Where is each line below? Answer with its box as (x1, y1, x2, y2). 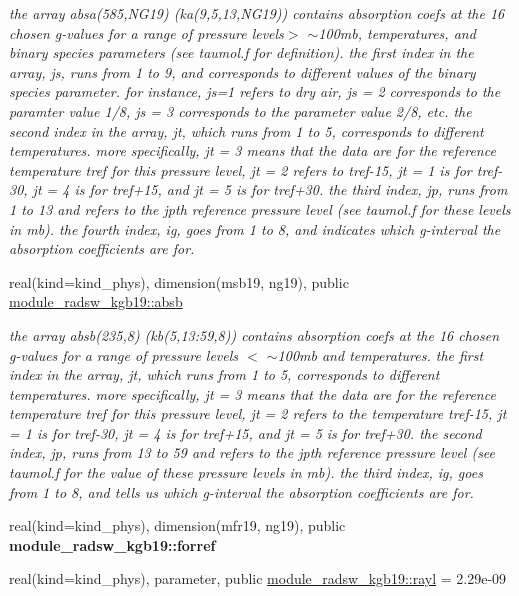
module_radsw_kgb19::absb (9, 291, 183, 312)
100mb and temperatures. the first (277, 344, 484, 365)
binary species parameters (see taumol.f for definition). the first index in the (9, 42, 474, 63)
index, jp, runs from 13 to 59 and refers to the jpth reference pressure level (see (9, 442, 496, 463)
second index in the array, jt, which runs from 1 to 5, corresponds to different (9, 120, 484, 141)
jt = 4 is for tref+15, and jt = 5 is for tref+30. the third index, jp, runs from (32, 179, 508, 200)
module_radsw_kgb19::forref (9, 534, 216, 555)
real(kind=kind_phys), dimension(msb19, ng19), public (9, 271, 349, 292)
